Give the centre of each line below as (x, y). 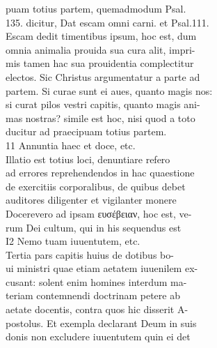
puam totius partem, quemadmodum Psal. (96, 8)
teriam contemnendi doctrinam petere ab (93, 295)
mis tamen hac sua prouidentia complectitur (100, 63)
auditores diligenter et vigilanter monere (91, 200)
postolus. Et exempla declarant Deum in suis (101, 323)
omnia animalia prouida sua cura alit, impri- (101, 49)
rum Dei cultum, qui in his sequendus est (94, 227)
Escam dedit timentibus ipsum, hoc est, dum (101, 36)
